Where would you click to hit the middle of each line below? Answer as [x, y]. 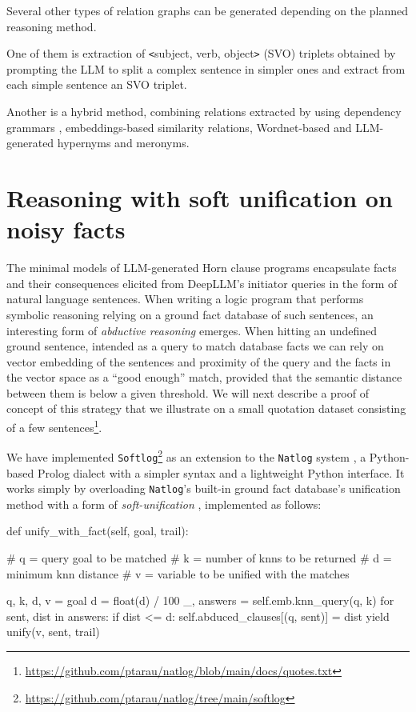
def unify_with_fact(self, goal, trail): [98, 531]
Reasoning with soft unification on [200, 198]
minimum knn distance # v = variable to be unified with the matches [178, 573]
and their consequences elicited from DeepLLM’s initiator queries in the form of [202, 283]
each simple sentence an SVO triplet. [97, 84]
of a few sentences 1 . [54, 426]
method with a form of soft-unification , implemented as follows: [164, 504]
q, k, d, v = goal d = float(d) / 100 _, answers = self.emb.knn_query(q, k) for [200, 600]
